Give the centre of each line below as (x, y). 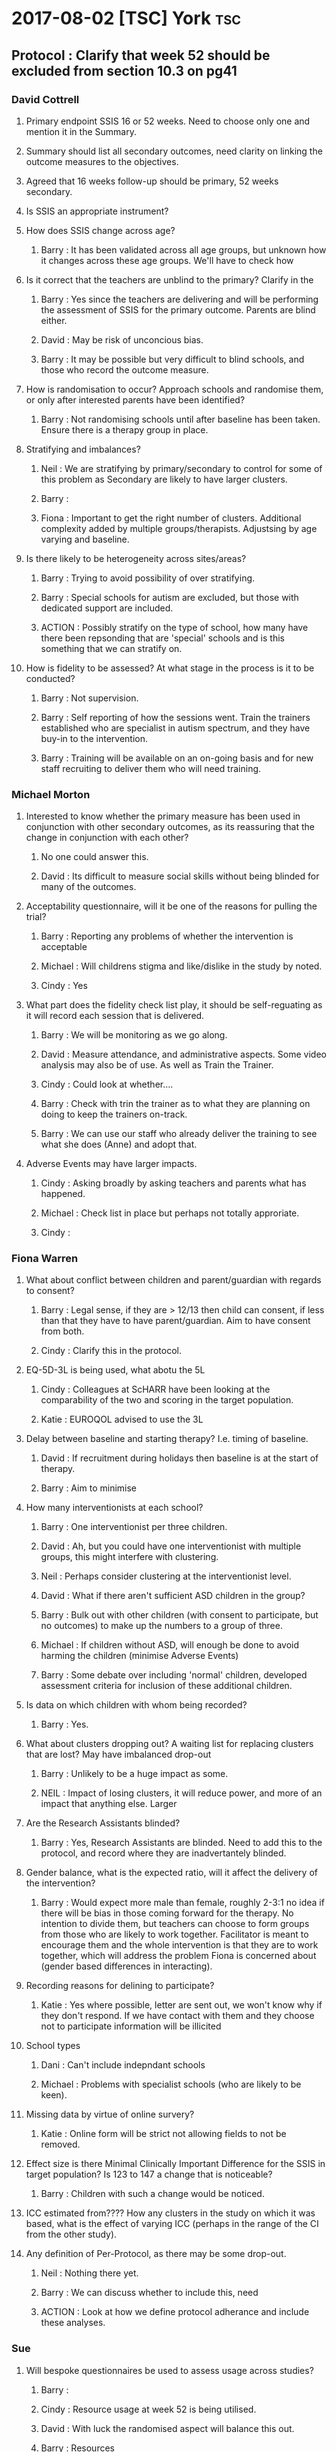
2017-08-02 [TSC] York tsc (126, 18)
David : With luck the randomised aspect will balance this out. (167, 2428)
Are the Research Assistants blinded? (103, 1823)
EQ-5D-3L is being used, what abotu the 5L (115, 1370)
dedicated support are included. (107, 608)
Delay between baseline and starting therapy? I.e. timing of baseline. (167, 1439)
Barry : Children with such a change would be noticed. (152, 2194)
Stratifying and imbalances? (83, 449)
